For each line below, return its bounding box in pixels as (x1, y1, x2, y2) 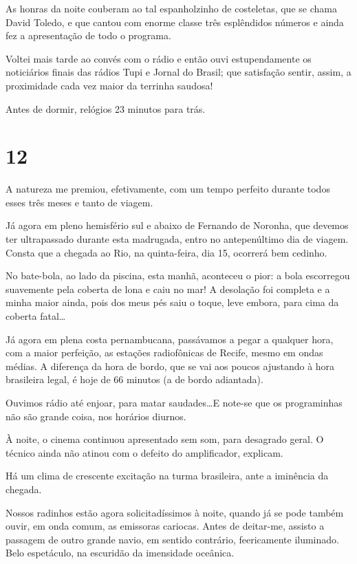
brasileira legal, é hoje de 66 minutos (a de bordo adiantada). (6, 372, 263, 387)
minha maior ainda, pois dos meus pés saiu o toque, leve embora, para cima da (6, 295, 339, 310)
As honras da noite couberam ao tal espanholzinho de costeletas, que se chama (6, 1, 337, 15)
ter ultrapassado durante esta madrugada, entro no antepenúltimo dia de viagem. (6, 232, 349, 246)
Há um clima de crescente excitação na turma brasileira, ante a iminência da (6, 468, 329, 483)
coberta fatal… (6, 309, 66, 323)
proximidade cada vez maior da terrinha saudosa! (6, 78, 213, 92)
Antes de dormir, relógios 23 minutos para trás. (6, 101, 206, 116)
